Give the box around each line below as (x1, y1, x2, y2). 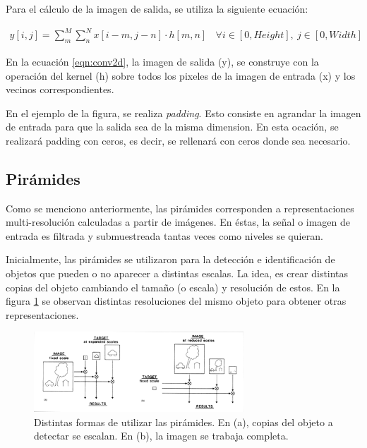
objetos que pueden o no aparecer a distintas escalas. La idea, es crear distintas (6, 266, 349, 281)
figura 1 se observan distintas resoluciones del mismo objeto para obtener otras (6, 293, 347, 308)
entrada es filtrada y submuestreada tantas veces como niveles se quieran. (6, 228, 323, 243)
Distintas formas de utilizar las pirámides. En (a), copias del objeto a (34, 414, 333, 429)
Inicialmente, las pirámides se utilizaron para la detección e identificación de (6, 252, 335, 267)
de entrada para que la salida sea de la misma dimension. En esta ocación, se (6, 119, 339, 134)
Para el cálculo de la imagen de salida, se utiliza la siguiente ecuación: (6, 1, 308, 16)
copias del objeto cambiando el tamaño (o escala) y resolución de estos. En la (6, 279, 340, 294)
